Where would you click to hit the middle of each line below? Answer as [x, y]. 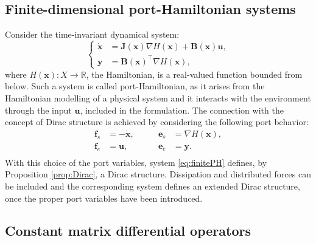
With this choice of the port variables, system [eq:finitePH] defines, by [136, 162]
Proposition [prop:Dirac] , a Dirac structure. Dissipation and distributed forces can [158, 174]
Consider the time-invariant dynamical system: [92, 34]
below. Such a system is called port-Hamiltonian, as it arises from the [135, 86]
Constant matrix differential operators [128, 231]
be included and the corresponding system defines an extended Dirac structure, [153, 186]
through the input [38, 110]
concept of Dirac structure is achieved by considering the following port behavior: [157, 122]
